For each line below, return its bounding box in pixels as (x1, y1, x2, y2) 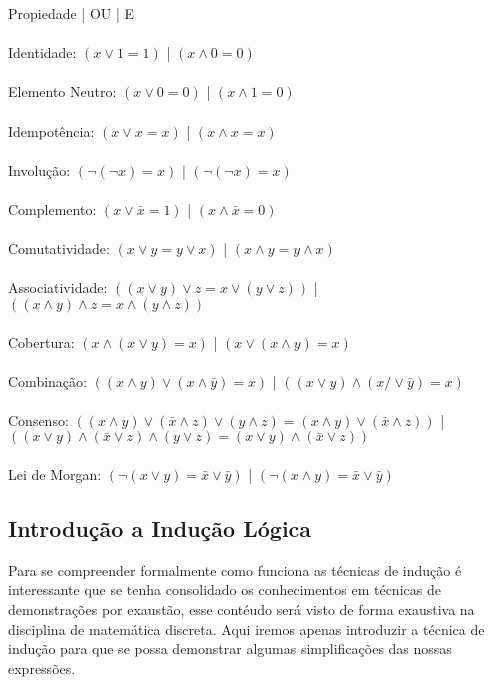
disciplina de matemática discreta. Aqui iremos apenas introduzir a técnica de (8, 618, 485, 639)
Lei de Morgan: (8, 464, 102, 485)
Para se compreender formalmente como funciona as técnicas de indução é (8, 559, 462, 580)
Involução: (8, 159, 71, 180)
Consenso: (8, 409, 69, 430)
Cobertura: (8, 331, 75, 352)
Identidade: (8, 42, 77, 63)
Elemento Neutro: (8, 81, 117, 102)
